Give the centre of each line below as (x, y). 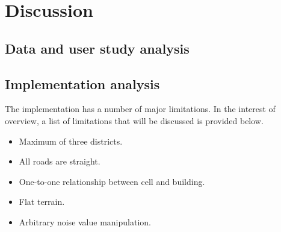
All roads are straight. (60, 161)
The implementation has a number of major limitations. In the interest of (140, 109)
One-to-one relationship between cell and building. (112, 181)
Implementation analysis (82, 83)
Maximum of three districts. (71, 141)
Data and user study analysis (97, 48)
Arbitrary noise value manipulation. (85, 221)
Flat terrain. (42, 202)
